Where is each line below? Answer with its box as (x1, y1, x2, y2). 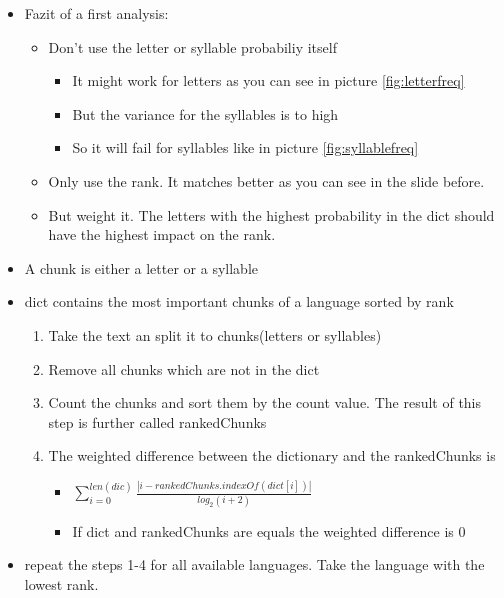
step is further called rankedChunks (48, 411, 267, 432)
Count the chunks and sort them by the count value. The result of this (48, 392, 482, 413)
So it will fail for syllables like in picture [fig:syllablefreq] (72, 137, 419, 158)
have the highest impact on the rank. (48, 224, 276, 245)
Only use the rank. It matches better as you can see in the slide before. (48, 170, 485, 191)
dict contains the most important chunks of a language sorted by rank (24, 291, 454, 312)
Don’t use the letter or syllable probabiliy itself (48, 36, 337, 57)
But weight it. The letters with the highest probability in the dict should (48, 204, 495, 225)
